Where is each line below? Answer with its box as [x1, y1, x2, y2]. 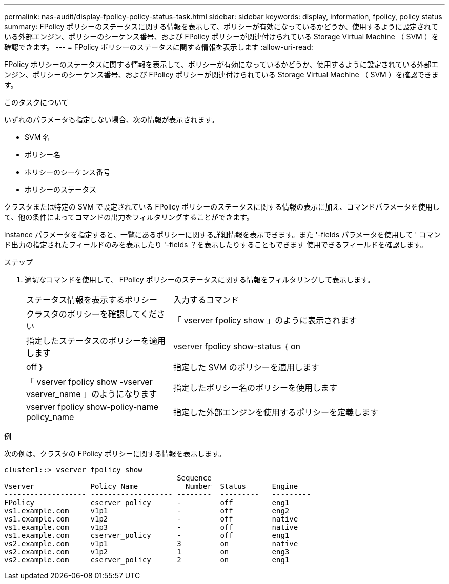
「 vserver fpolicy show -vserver [26, 377, 153, 387]
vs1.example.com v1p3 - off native [4, 523, 298, 531]
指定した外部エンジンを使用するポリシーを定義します [173, 407, 378, 418]
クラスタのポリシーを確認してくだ [26, 309, 157, 319]
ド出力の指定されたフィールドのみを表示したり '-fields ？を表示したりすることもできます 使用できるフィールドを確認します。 [4, 240, 427, 249]
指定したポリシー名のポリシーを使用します [173, 383, 337, 393]
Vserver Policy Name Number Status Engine [4, 482, 298, 490]
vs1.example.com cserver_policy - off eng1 [4, 531, 290, 539]
